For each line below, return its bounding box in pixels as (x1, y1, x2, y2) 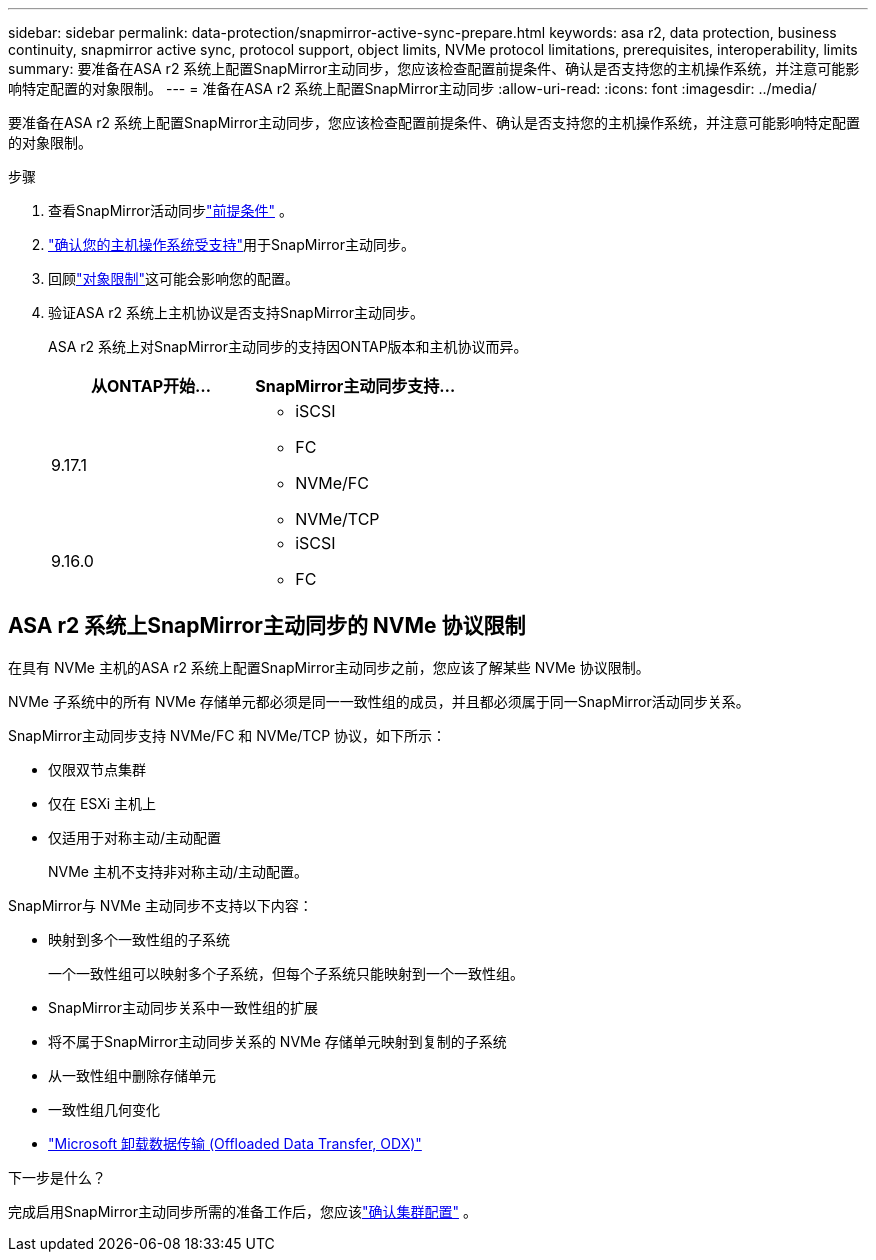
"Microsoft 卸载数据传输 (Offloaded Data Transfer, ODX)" (48, 1134, 422, 1152)
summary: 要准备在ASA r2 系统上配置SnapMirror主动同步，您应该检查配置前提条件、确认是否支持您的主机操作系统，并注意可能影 (8, 60, 860, 77)
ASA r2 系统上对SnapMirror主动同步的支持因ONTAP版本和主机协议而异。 (48, 338, 528, 355)
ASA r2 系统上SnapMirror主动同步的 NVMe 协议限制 (8, 613, 526, 639)
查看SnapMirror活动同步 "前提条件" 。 (48, 202, 293, 219)
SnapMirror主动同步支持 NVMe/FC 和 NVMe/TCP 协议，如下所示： (8, 726, 447, 744)
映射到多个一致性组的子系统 (48, 930, 230, 948)
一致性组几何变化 (48, 1100, 160, 1118)
